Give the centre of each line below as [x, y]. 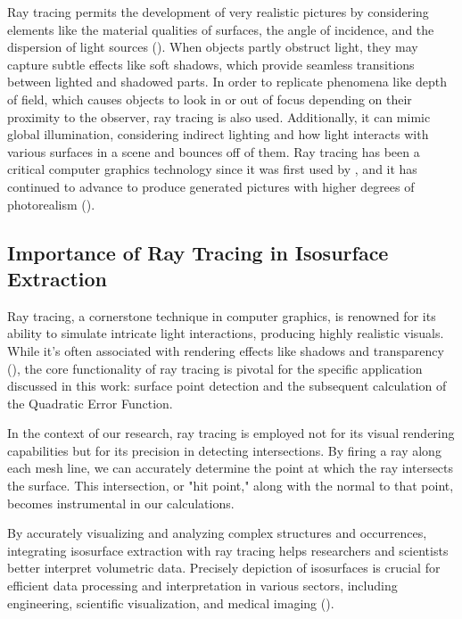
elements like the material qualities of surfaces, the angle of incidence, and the [221, 29]
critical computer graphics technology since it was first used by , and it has [212, 169]
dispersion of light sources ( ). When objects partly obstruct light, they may [213, 47]
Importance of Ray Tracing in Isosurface [198, 252]
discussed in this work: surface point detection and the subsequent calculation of [227, 386]
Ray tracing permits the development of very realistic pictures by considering [218, 12]
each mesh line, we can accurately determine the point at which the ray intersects [231, 468]
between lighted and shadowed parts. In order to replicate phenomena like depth [227, 82]
